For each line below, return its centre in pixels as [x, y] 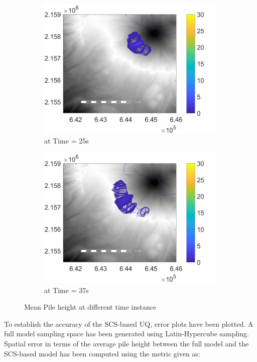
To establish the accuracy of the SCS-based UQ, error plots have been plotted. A [129, 323]
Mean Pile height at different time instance [90, 307]
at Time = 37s [67, 290]
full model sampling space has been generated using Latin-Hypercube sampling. [126, 334]
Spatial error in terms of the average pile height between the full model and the [126, 343]
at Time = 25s [67, 141]
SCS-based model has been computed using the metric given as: [102, 353]
